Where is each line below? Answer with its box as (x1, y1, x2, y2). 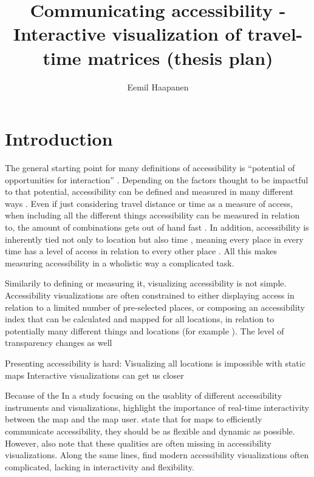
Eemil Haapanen (127, 80, 189, 93)
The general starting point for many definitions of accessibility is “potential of (5, 161, 295, 174)
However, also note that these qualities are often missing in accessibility (5, 436, 271, 449)
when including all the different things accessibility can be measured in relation (5, 209, 300, 222)
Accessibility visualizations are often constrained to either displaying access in (5, 288, 295, 301)
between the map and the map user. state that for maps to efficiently (5, 413, 262, 425)
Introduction (5, 126, 113, 151)
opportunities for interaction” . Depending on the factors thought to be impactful (5, 173, 309, 186)
